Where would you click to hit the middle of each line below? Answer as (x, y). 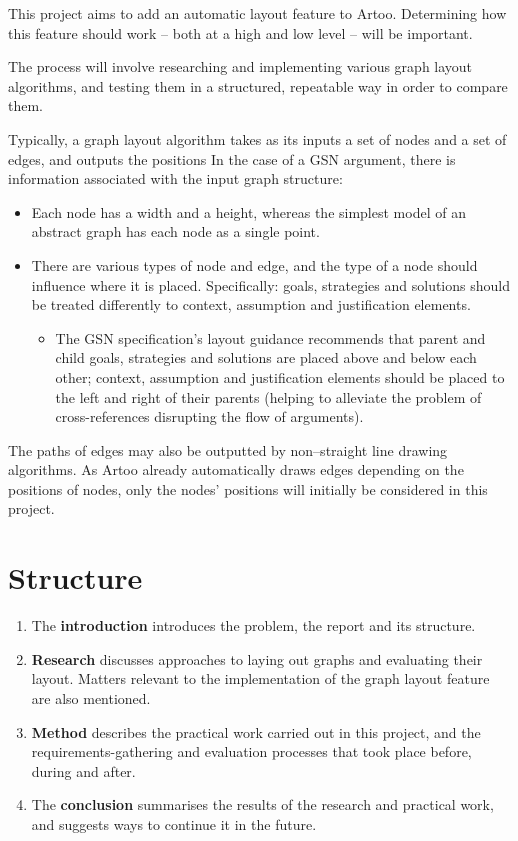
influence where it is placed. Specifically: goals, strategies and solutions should (270, 284)
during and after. (83, 770)
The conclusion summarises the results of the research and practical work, (262, 804)
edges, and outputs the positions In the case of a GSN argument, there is (232, 158)
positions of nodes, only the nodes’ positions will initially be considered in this (248, 488)
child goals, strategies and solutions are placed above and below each (266, 357)
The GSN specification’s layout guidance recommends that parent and (270, 337)
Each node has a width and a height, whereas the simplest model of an (248, 211)
